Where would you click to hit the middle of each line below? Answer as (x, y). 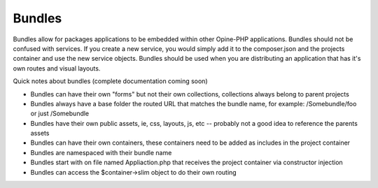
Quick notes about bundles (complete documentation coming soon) (110, 81)
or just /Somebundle (60, 114)
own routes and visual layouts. (57, 68)
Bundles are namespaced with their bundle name (101, 152)
